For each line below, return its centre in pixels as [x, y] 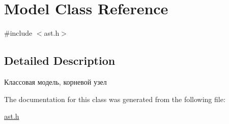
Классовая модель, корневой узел [55, 81]
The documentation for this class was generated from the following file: [115, 99]
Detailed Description [60, 60]
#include [18, 33]
